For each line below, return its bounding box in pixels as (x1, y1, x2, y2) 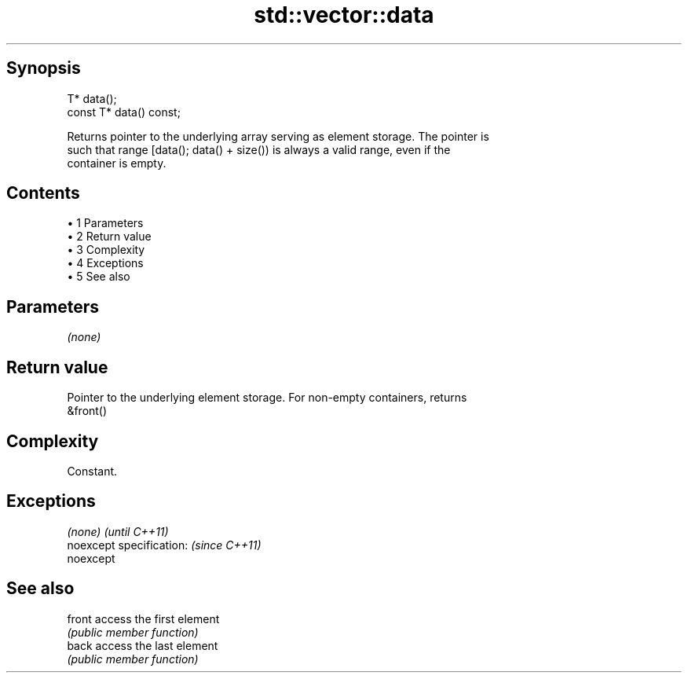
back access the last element (67, 638, 218, 652)
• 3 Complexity (67, 243, 145, 257)
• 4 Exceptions (67, 256, 144, 270)
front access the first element (67, 611, 220, 626)
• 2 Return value (67, 229, 152, 244)
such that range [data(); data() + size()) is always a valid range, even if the (67, 142, 451, 156)
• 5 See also (67, 270, 130, 284)
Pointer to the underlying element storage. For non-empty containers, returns (67, 391, 467, 405)
